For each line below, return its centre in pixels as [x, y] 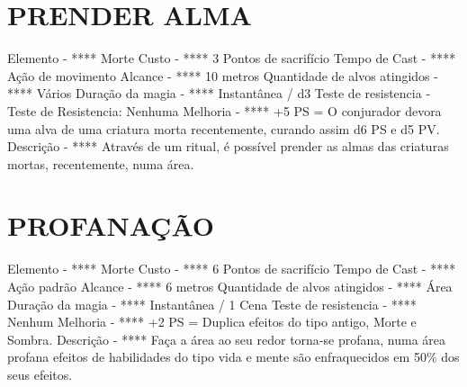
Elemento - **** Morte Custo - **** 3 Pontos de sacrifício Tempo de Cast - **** [232, 58]
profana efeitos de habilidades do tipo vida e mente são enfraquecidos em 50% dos [233, 357]
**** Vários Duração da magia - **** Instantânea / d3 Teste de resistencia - [219, 93]
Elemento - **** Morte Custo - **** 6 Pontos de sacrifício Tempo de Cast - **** [232, 269]
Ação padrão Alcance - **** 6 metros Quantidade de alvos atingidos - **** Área [230, 286]
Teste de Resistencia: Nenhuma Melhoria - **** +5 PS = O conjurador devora [225, 110]
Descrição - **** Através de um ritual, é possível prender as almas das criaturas [228, 146]
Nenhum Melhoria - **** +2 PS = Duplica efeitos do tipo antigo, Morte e [212, 322]
